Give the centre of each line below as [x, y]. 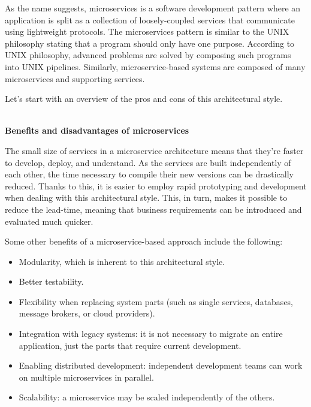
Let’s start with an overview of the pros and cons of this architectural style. [144, 99]
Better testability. [51, 281]
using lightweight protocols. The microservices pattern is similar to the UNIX [147, 31]
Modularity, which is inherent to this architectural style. [122, 261]
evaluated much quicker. [49, 221]
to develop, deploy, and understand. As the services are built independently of [148, 162]
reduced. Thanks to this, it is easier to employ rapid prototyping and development [156, 186]
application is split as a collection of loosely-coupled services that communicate [150, 19]
